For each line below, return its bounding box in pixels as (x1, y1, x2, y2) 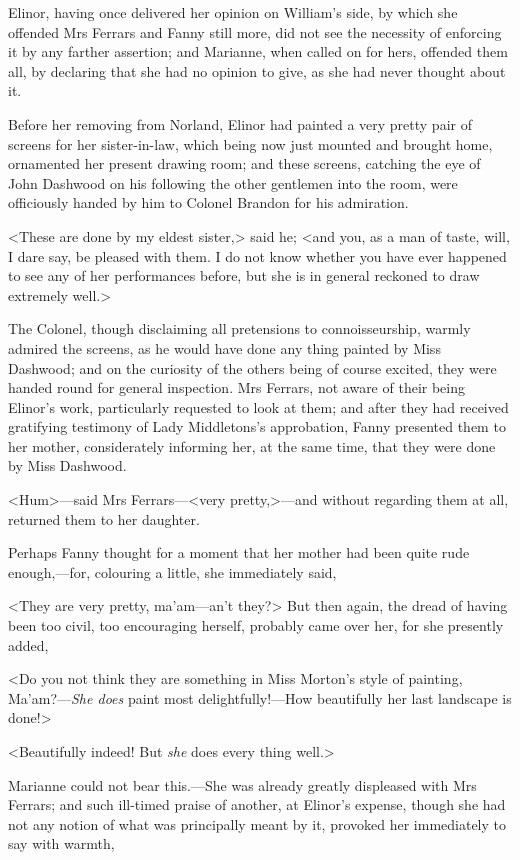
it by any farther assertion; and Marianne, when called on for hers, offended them (8, 41, 508, 62)
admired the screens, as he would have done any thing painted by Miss (8, 337, 441, 358)
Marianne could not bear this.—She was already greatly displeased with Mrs (8, 774, 477, 795)
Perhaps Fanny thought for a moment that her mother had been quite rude (8, 542, 470, 563)
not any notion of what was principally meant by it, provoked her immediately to (8, 813, 506, 834)
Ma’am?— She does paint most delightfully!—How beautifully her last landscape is (8, 687, 512, 708)
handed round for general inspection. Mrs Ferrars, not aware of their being (8, 377, 466, 398)
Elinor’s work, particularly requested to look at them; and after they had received (8, 396, 509, 417)
